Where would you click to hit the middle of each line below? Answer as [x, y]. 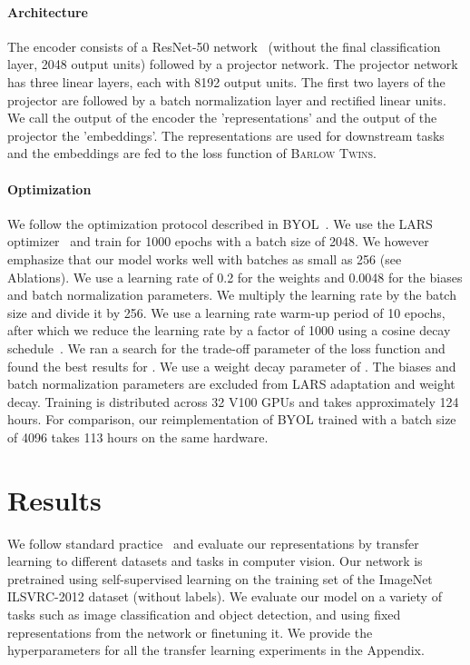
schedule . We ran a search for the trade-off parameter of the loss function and [226, 347]
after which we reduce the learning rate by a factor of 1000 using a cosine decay [229, 330]
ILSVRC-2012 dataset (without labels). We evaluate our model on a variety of [225, 596]
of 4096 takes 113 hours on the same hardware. [138, 437]
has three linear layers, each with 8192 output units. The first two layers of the [226, 81]
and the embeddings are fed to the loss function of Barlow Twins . [192, 153]
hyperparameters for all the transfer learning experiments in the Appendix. [216, 650]
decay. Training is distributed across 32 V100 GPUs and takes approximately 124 [233, 401]
